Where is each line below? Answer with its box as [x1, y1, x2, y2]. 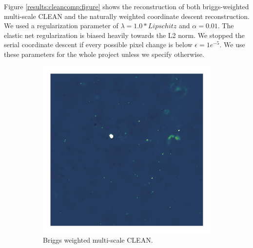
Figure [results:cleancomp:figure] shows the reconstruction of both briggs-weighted [4, 1, 249, 11]
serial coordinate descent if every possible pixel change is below [4, 39, 193, 50]
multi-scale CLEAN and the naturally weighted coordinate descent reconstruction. [4, 11, 250, 21]
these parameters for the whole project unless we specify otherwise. [4, 49, 204, 59]
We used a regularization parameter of [4, 20, 118, 31]
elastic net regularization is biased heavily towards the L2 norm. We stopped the [4, 30, 245, 40]
